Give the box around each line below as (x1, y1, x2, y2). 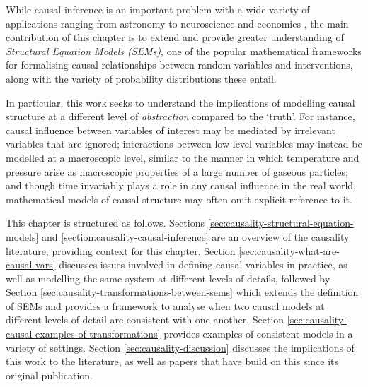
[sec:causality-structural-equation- (207, 215, 354, 230)
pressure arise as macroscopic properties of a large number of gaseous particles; (6, 164, 348, 179)
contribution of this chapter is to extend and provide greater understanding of (6, 30, 344, 44)
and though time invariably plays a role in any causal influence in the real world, (6, 178, 357, 193)
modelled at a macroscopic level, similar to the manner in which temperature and (6, 150, 360, 165)
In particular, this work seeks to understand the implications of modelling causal (6, 95, 355, 109)
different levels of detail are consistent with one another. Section (6, 312, 284, 327)
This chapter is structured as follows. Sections (6, 215, 205, 230)
